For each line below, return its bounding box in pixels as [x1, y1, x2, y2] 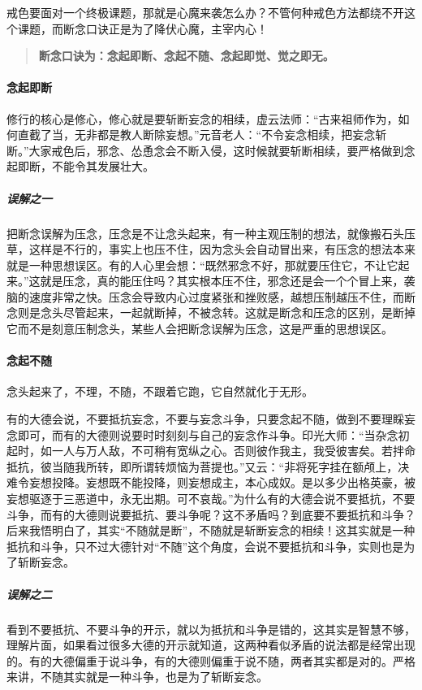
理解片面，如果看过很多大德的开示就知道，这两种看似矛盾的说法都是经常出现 [6, 636, 416, 653]
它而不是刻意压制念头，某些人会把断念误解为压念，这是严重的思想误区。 [6, 320, 393, 337]
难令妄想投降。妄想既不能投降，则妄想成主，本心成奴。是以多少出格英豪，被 [6, 474, 416, 491]
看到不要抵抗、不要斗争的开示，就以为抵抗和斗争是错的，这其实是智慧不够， [6, 620, 416, 637]
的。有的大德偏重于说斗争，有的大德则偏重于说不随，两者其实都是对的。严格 [6, 652, 416, 669]
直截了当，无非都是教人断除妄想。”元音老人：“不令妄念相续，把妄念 [17, 126, 376, 143]
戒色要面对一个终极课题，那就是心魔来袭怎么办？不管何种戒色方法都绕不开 [6, 4, 404, 20]
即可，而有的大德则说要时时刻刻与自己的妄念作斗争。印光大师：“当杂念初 [17, 426, 410, 443]
